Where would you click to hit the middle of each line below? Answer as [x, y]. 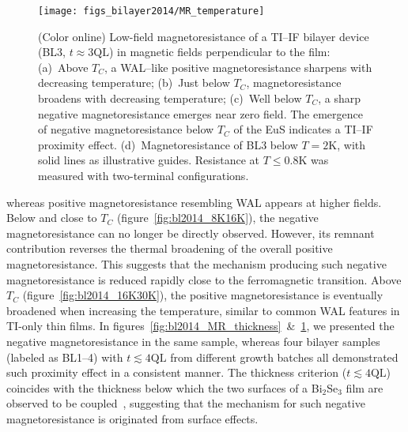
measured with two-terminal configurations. [144, 175]
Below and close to [52, 218]
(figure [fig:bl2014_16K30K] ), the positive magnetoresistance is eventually [203, 295]
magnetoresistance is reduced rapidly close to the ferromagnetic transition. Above [204, 279]
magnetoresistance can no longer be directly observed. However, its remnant [191, 233]
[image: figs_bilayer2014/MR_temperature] [151, 11]
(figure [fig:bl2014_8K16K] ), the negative [217, 218]
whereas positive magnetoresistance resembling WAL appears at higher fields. [194, 202]
